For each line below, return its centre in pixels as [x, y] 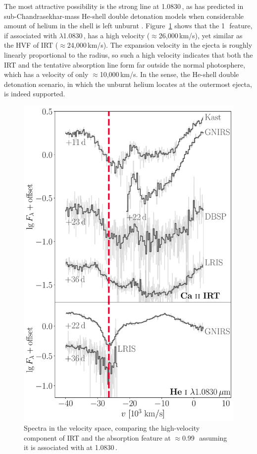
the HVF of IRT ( [31, 45]
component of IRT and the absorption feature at [97, 437]
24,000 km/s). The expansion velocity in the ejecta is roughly [160, 45]
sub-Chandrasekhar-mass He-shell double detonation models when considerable [124, 16]
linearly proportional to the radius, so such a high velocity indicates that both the [128, 54]
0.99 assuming [205, 437]
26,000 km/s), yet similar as [201, 35]
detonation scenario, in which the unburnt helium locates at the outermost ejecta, [128, 84]
